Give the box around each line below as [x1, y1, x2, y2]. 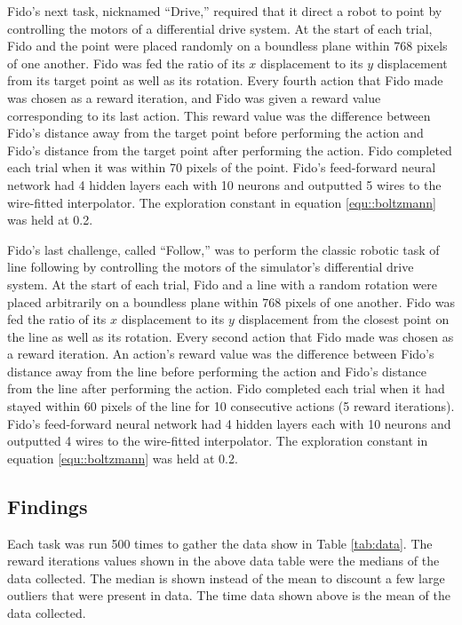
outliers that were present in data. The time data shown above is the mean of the [7, 586, 450, 605]
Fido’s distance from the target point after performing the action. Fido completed [7, 140, 452, 159]
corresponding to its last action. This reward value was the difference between [7, 106, 431, 124]
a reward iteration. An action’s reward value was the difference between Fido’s [7, 344, 434, 363]
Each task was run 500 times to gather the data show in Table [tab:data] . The [7, 534, 433, 552]
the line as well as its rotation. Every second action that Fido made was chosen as [7, 327, 454, 345]
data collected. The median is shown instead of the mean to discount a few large [7, 568, 445, 587]
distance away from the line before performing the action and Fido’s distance [7, 361, 426, 380]
